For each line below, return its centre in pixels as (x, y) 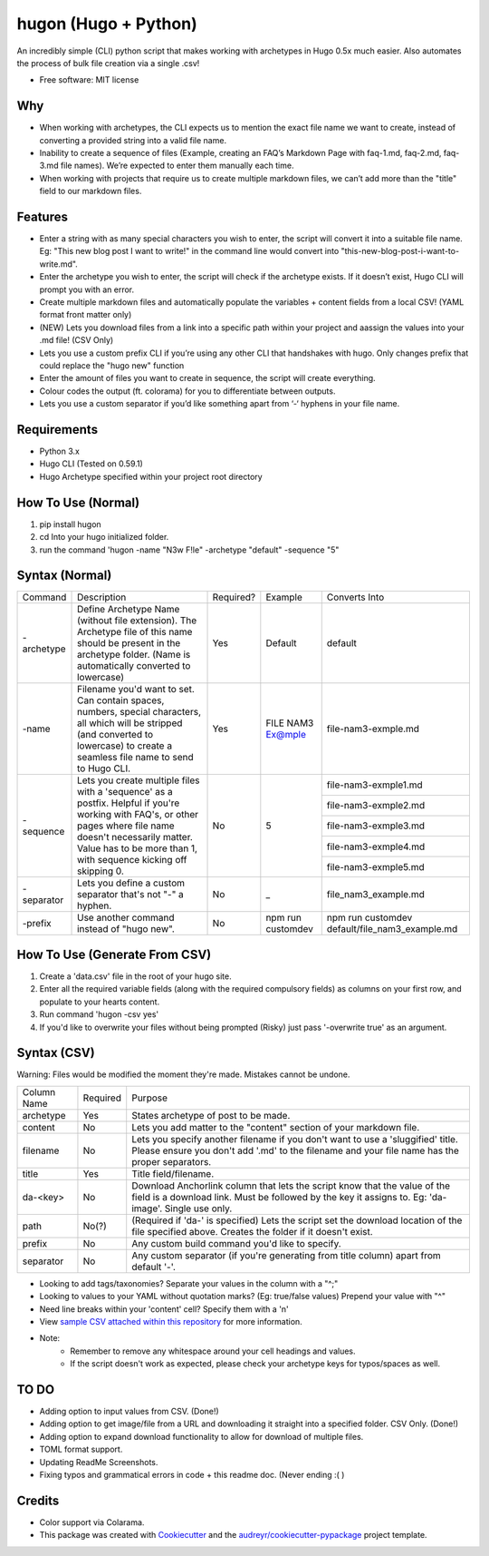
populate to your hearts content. (100, 1002)
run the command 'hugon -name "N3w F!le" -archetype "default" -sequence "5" (189, 550)
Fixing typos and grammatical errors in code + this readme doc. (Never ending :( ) (192, 1475)
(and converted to (115, 735)
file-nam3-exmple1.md (374, 785)
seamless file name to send (135, 758)
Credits (38, 1500)
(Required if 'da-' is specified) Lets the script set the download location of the (297, 1220)
